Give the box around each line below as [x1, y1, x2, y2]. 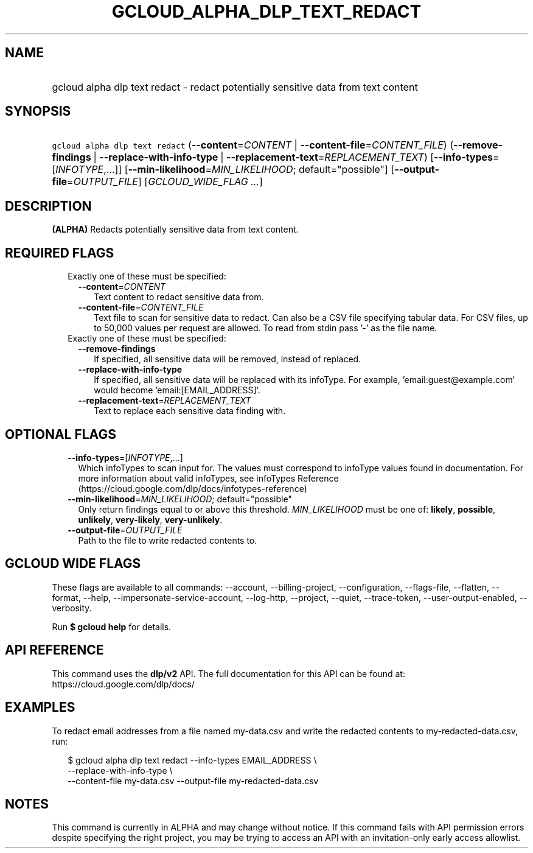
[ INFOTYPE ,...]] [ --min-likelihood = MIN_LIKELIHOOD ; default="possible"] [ [52, 163, 395, 176]
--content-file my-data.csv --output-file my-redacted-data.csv [68, 775, 319, 786]
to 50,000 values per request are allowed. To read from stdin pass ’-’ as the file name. [94, 323, 437, 334]
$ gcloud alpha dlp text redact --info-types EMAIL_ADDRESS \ [68, 754, 317, 765]
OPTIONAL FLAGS [5, 426, 116, 442]
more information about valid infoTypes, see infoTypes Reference [78, 472, 339, 483]
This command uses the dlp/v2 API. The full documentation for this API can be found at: [52, 668, 405, 679]
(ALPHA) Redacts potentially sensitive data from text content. [52, 224, 299, 235]
